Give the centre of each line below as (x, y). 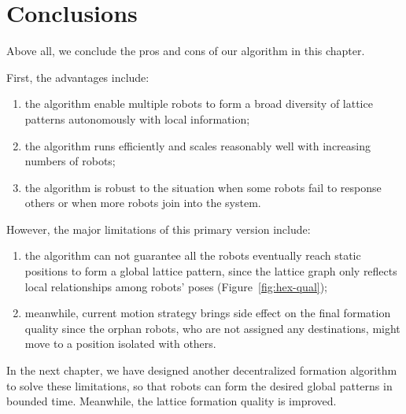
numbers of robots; (70, 161)
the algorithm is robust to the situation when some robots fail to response (203, 187)
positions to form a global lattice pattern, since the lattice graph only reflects (211, 271)
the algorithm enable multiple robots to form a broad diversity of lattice (199, 103)
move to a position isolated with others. (120, 344)
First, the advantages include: (78, 77)
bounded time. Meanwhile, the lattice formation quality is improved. (172, 401)
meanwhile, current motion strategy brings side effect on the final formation (208, 313)
